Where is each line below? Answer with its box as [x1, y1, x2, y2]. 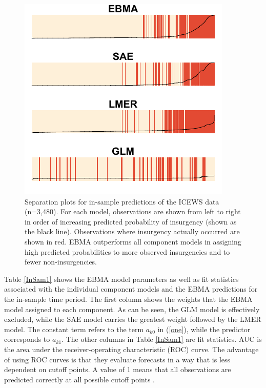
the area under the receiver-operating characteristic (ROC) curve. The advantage [4, 343, 259, 354]
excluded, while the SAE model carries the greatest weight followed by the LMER [4, 314, 261, 324]
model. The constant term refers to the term [4, 323, 144, 334]
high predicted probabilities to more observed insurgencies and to [25, 246, 230, 257]
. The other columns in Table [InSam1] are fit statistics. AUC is [62, 334, 262, 344]
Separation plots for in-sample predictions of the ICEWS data [25, 196, 219, 207]
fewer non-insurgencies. [25, 256, 97, 267]
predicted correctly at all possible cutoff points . [4, 374, 155, 384]
